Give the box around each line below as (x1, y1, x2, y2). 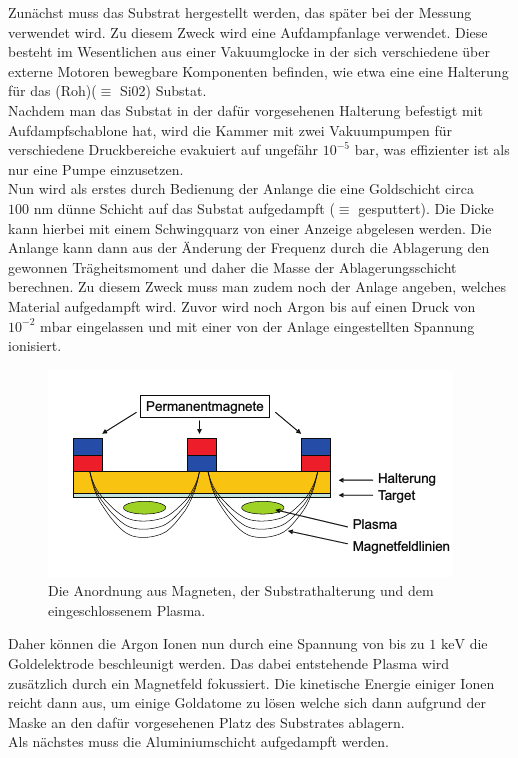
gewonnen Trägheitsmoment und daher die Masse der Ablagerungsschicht (8, 256, 457, 277)
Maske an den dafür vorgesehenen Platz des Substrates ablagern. (8, 711, 405, 732)
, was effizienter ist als (374, 139, 510, 160)
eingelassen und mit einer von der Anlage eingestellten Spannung (76, 315, 475, 336)
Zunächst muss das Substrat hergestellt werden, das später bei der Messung (8, 2, 472, 22)
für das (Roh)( (8, 80, 97, 101)
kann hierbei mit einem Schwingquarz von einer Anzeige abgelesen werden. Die (8, 217, 492, 238)
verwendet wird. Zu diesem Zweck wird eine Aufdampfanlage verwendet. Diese (8, 21, 488, 42)
